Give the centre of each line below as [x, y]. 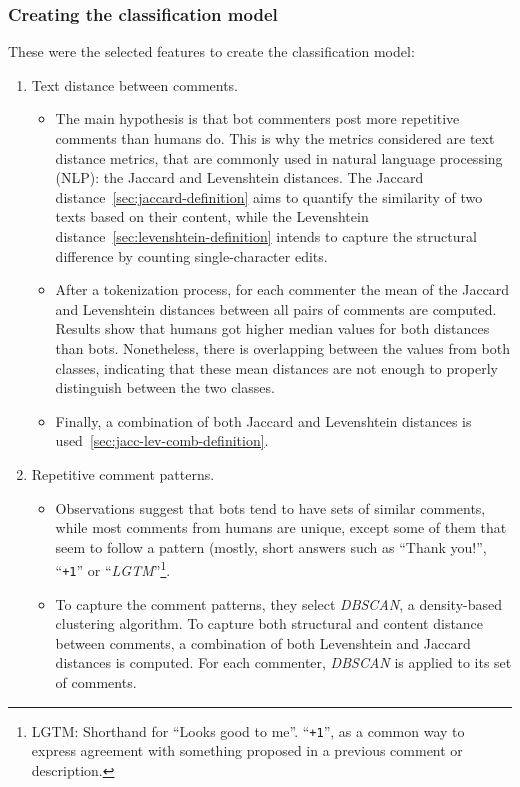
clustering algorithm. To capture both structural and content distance [269, 623]
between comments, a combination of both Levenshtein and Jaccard [263, 642]
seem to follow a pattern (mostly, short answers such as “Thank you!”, [271, 546]
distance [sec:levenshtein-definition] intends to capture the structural [266, 235]
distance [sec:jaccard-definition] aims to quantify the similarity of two [269, 196]
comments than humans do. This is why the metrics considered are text [275, 138]
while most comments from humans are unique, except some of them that [281, 527]
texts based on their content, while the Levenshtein [212, 216]
